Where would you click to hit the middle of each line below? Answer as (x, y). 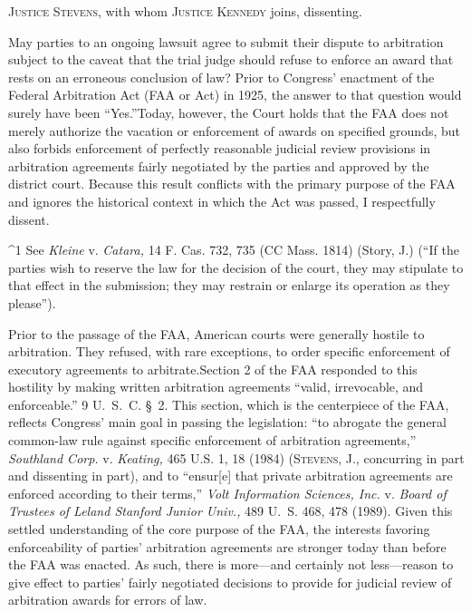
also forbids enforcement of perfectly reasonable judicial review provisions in (220, 148)
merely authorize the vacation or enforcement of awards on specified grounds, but (235, 130)
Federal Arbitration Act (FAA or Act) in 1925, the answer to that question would (235, 95)
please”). (32, 302)
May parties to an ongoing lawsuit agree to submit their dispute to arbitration (226, 41)
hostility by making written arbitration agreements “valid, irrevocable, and (216, 387)
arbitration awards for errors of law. (108, 600)
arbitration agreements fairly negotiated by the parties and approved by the (219, 165)
